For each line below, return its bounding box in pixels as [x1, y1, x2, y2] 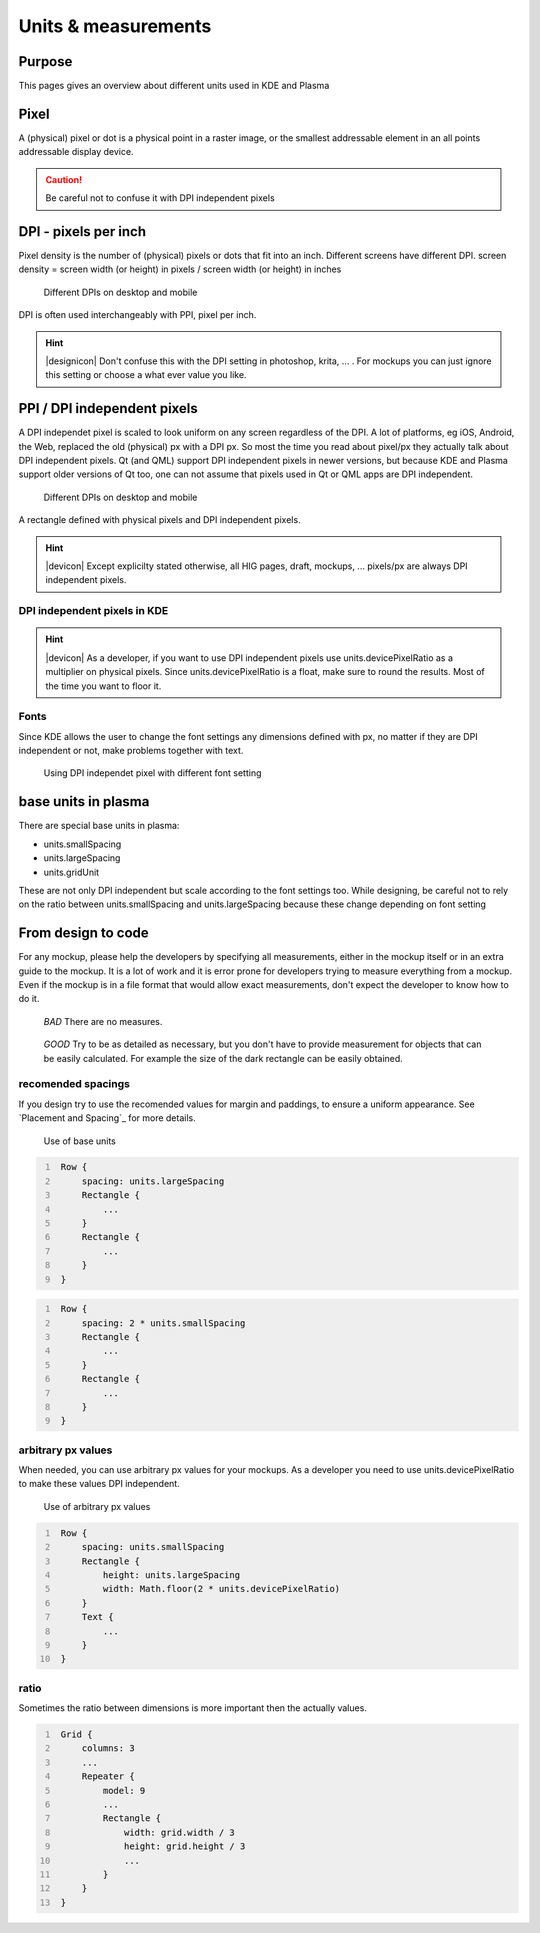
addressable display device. [18, 146, 134, 158]
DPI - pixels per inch [18, 223, 147, 240]
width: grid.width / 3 [123, 1826, 235, 1838]
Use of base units [43, 1135, 117, 1147]
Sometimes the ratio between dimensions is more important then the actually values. [18, 1702, 367, 1714]
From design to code [18, 925, 149, 942]
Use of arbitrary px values [43, 1500, 151, 1512]
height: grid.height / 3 [123, 1841, 246, 1852]
